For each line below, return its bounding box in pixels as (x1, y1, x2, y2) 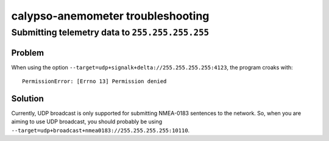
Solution (11, 93, 44, 104)
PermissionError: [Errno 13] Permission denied (22, 78, 167, 85)
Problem (11, 48, 44, 58)
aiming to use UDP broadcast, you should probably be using (11, 118, 163, 125)
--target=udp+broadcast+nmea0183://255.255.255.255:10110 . (11, 126, 190, 134)
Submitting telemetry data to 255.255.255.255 (11, 27, 210, 38)
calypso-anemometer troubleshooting (11, 9, 210, 23)
